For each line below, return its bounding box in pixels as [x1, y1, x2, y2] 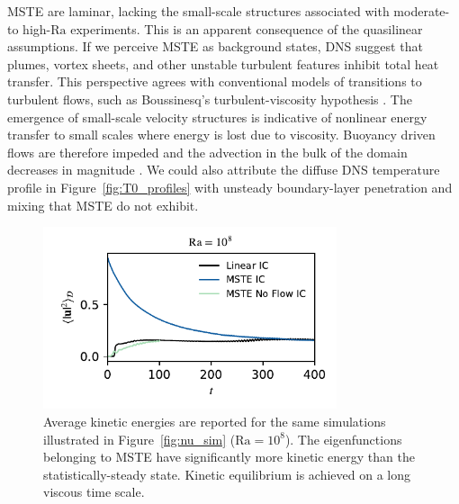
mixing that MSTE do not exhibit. [7, 195, 199, 214]
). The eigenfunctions [284, 429, 402, 448]
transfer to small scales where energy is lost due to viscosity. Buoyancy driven [7, 125, 436, 144]
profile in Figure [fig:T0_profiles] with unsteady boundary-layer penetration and [7, 177, 453, 196]
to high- [7, 19, 51, 38]
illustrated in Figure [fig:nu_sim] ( [43, 429, 236, 448]
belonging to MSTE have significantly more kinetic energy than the [43, 447, 415, 466]
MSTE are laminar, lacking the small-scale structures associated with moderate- [7, 2, 450, 20]
